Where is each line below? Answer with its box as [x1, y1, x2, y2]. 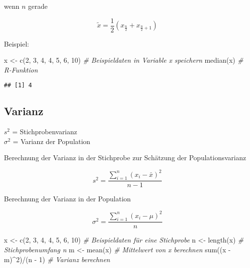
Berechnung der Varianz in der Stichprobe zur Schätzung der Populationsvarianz [4, 152, 246, 163]
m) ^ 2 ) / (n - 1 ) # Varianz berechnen [4, 254, 110, 264]
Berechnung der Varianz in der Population [4, 194, 131, 204]
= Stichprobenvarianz [12, 126, 77, 137]
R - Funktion [4, 64, 38, 74]
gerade [28, 1, 48, 11]
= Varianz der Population [13, 136, 91, 146]
